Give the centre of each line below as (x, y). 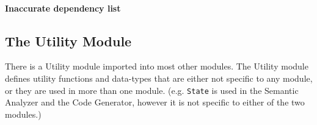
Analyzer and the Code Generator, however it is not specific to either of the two (155, 102)
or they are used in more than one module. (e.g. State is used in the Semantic (152, 90)
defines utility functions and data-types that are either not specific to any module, (159, 78)
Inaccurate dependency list (63, 8)
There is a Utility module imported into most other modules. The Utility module (157, 66)
